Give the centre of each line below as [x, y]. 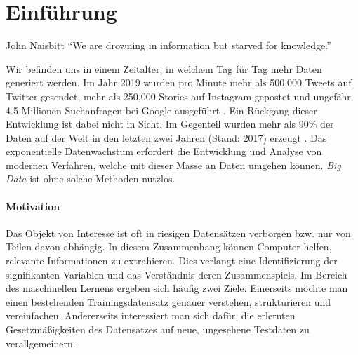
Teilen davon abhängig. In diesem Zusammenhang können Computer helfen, [169, 247]
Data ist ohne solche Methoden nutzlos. [91, 179]
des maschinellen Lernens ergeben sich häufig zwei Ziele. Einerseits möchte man [177, 288]
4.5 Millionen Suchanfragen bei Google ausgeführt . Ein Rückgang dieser [161, 110]
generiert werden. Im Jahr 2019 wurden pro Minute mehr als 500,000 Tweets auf [179, 82]
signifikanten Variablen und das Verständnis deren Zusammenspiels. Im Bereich [177, 274]
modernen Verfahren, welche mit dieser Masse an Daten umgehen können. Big [173, 165]
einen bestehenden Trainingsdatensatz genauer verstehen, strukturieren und [168, 301]
